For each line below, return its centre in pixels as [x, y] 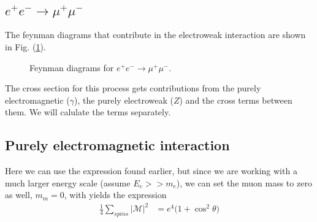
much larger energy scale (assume [68, 182]
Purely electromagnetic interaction [117, 145]
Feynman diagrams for [72, 67]
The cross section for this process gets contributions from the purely [133, 88]
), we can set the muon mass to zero [244, 182]
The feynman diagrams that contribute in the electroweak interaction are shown [155, 35]
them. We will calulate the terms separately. [88, 112]
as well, [19, 195]
